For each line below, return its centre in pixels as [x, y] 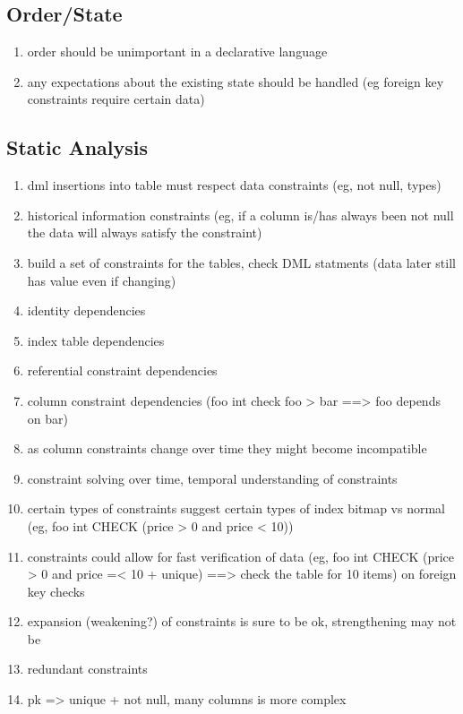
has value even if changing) [102, 280]
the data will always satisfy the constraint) [145, 232]
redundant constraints [87, 669]
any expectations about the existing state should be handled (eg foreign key [236, 81]
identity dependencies [86, 310]
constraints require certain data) [116, 99]
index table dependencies [96, 340]
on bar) [47, 418]
